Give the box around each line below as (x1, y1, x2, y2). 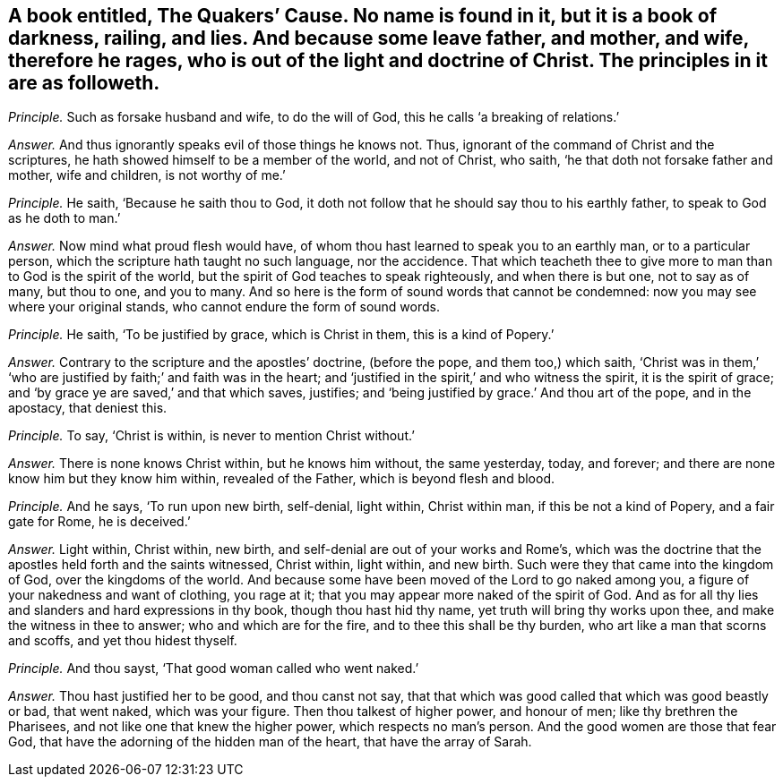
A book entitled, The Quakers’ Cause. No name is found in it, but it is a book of (8, 4, 718, 27)
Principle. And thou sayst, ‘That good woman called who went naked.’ (8, 660, 419, 677)
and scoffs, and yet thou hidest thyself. (8, 633, 237, 649)
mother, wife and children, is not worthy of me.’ (8, 167, 286, 183)
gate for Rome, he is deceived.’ (8, 514, 191, 530)
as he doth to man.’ (8, 210, 121, 226)
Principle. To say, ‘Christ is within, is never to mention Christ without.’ (8, 428, 415, 444)
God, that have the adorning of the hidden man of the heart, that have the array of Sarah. (8, 734, 532, 750)
